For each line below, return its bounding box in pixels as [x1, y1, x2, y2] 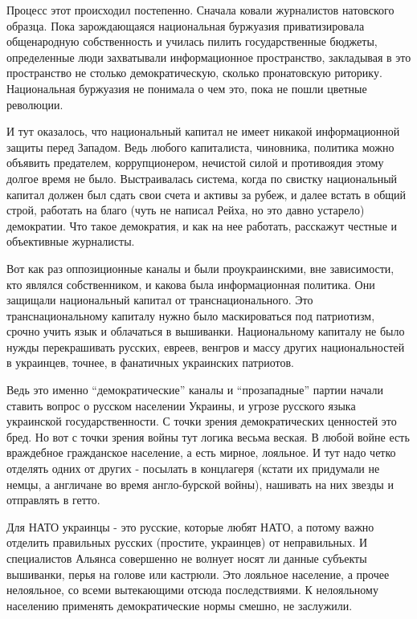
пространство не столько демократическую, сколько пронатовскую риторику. [6, 64, 382, 81]
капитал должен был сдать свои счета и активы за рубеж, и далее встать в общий [6, 185, 407, 202]
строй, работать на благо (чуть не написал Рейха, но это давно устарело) [6, 202, 365, 218]
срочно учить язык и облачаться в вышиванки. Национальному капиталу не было [6, 323, 405, 340]
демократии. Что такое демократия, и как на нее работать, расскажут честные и [6, 217, 398, 234]
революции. [6, 96, 63, 112]
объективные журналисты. [6, 233, 135, 250]
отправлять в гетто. [6, 491, 100, 508]
